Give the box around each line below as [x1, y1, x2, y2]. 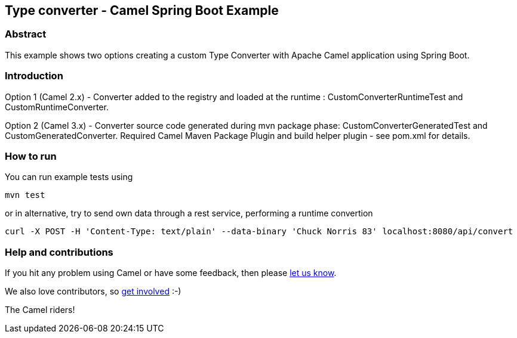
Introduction [5, 70, 63, 82]
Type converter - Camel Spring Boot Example [5, 3, 279, 18]
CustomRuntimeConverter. [5, 101, 109, 112]
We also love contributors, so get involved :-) [5, 286, 181, 297]
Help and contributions [5, 246, 113, 258]
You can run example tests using [5, 172, 133, 182]
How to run [5, 150, 57, 162]
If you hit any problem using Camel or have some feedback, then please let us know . [5, 268, 337, 278]
